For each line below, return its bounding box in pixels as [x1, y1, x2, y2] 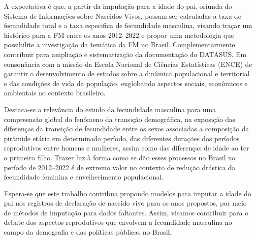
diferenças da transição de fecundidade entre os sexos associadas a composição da [4, 123, 249, 134]
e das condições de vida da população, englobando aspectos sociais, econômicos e [4, 78, 248, 88]
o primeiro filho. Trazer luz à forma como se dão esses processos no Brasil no [4, 152, 236, 162]
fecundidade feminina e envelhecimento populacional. [4, 172, 163, 182]
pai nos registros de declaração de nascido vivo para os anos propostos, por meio [4, 198, 247, 208]
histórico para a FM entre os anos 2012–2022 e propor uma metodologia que [4, 30, 234, 40]
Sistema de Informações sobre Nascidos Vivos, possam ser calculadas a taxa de [4, 10, 241, 21]
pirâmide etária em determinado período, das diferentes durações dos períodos [4, 133, 240, 143]
